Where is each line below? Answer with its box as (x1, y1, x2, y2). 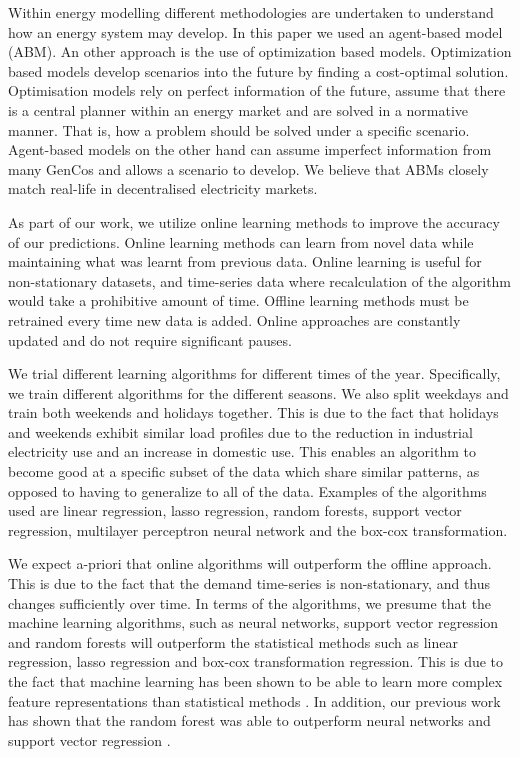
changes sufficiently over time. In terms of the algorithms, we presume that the (8, 592, 492, 613)
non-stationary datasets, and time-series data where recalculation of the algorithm (8, 270, 512, 291)
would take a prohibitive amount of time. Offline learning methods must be (8, 290, 469, 311)
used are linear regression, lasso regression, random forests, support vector (8, 500, 462, 521)
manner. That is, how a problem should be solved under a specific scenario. (8, 119, 470, 140)
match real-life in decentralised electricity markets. (8, 178, 318, 199)
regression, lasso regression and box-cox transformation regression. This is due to (8, 651, 504, 672)
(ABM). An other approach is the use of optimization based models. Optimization (8, 41, 512, 62)
